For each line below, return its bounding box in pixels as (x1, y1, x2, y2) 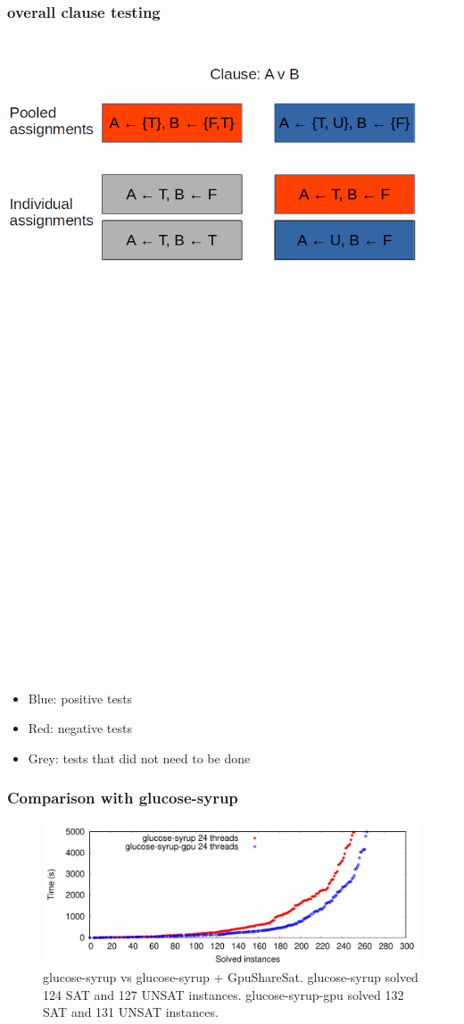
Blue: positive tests (28, 688, 133, 707)
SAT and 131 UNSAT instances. (43, 1003, 219, 1021)
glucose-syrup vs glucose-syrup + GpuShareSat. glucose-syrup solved (43, 968, 418, 987)
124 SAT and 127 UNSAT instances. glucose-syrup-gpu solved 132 (43, 985, 404, 1003)
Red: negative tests (28, 719, 133, 737)
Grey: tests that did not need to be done (28, 748, 251, 767)
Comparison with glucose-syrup (7, 787, 238, 809)
